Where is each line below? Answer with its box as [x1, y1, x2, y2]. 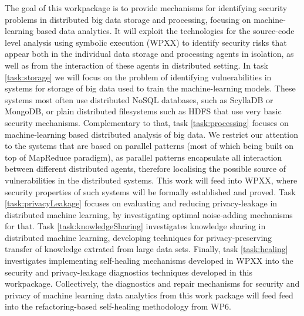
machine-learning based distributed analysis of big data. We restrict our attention [5, 128, 298, 140]
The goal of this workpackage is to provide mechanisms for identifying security [5, 2, 288, 13]
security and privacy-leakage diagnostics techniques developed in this [5, 266, 253, 278]
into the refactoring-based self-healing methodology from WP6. [5, 300, 231, 312]
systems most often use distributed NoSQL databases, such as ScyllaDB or [5, 93, 273, 106]
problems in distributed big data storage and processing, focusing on [5, 13, 251, 25]
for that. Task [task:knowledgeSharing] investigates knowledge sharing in [5, 220, 266, 232]
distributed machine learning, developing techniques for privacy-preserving [5, 231, 272, 243]
